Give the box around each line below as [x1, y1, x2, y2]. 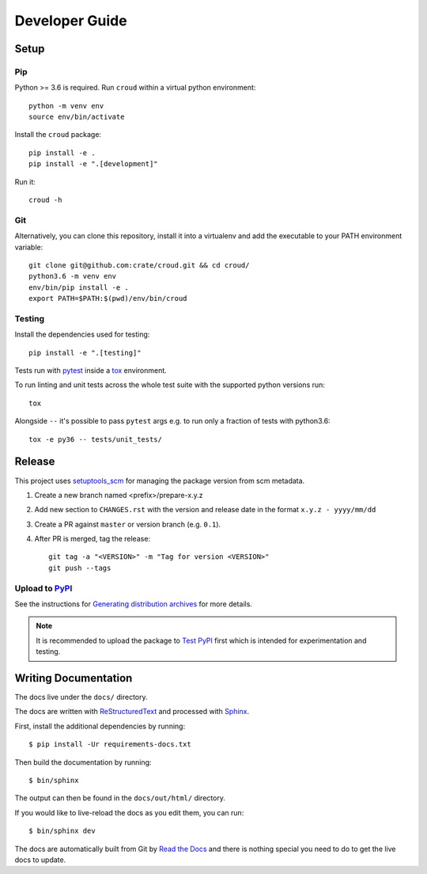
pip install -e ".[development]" [28, 159, 158, 169]
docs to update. [14, 855, 66, 864]
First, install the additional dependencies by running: [14, 721, 186, 731]
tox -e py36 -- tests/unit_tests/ [28, 435, 162, 443]
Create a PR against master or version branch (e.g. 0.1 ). [34, 519, 221, 529]
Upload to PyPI [14, 583, 73, 594]
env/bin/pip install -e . [28, 283, 130, 292]
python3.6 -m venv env [28, 272, 117, 281]
